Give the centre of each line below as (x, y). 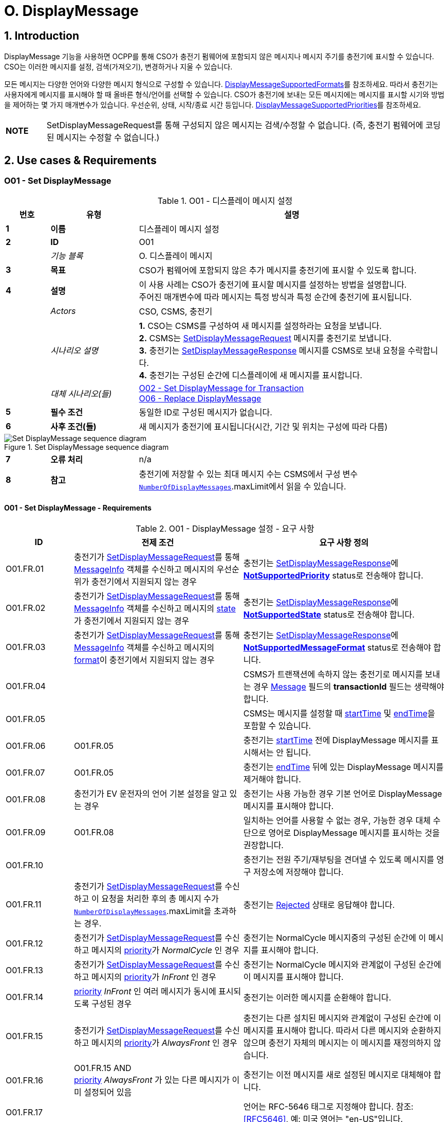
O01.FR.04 (26, 686)
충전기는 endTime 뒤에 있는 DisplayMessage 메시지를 (343, 767)
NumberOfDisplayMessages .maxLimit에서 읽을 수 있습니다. (242, 487)
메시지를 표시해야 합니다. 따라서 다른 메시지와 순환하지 (342, 1030)
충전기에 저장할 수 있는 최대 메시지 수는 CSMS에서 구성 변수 (248, 474)
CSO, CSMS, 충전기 (176, 312)
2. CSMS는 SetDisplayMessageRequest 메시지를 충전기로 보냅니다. (265, 338)
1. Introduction (42, 36)
